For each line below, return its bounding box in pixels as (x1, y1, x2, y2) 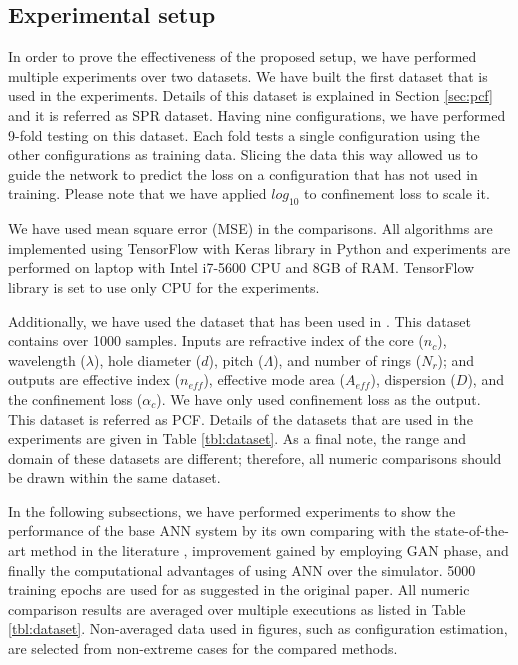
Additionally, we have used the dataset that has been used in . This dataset (8, 310, 471, 331)
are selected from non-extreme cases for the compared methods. (8, 638, 398, 659)
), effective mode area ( (203, 369, 345, 390)
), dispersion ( (370, 369, 456, 390)
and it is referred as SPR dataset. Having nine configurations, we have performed (8, 104, 506, 125)
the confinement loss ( (8, 388, 143, 409)
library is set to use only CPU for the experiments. (8, 276, 320, 297)
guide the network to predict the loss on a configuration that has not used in (8, 163, 478, 184)
